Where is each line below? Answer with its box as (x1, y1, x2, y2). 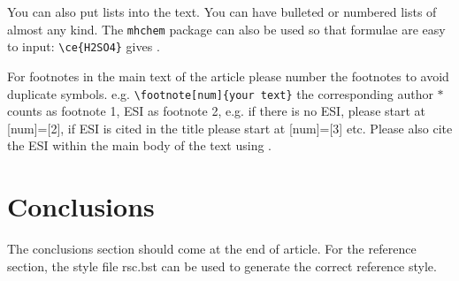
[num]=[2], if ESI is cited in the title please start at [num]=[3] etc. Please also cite (7, 118, 453, 137)
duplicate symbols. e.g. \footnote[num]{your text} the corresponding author (7, 84, 433, 103)
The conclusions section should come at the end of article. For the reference (7, 239, 417, 258)
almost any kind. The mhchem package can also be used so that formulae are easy (7, 19, 446, 38)
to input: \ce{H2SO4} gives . (7, 37, 160, 56)
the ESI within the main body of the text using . (7, 136, 272, 155)
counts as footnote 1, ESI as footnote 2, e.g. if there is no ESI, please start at (7, 102, 426, 120)
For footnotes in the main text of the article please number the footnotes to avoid (7, 66, 449, 85)
